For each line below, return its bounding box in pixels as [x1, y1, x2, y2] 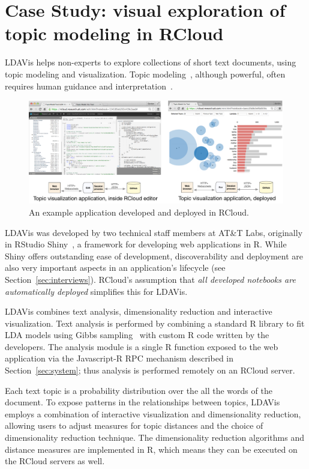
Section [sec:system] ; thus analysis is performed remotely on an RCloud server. [5, 364, 295, 377]
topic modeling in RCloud [5, 21, 224, 46]
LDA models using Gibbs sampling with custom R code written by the [5, 328, 269, 341]
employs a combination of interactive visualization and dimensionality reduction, [5, 407, 301, 420]
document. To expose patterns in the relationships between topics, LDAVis [5, 396, 280, 408]
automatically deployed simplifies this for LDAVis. [5, 285, 188, 297]
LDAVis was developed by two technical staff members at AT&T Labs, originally [5, 226, 303, 238]
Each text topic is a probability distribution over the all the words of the [5, 384, 272, 396]
